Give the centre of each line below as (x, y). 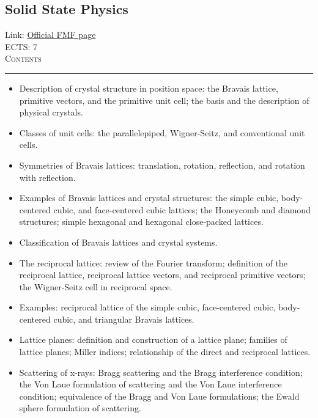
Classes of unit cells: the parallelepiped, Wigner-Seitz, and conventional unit (162, 132)
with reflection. (47, 177)
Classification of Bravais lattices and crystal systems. (118, 242)
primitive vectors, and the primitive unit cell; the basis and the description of (164, 100)
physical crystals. (51, 112)
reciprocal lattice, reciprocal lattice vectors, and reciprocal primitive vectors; (162, 275)
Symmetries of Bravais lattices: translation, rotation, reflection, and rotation (162, 165)
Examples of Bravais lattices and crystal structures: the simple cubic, (149, 198)
